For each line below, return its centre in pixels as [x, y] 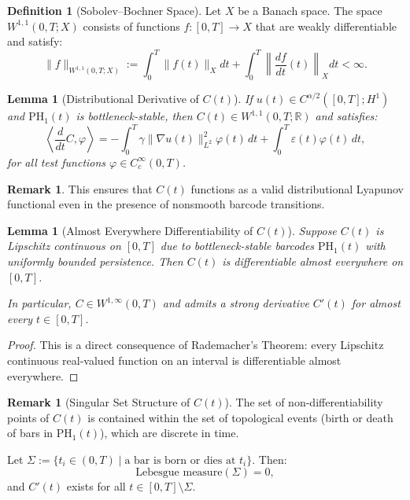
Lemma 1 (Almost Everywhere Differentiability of [130, 230]
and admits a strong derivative [236, 303]
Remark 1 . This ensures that [80, 188]
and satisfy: [35, 41]
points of [28, 417]
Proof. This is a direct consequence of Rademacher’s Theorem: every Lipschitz [196, 345]
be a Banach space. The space [310, 10]
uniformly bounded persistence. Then [95, 261]
